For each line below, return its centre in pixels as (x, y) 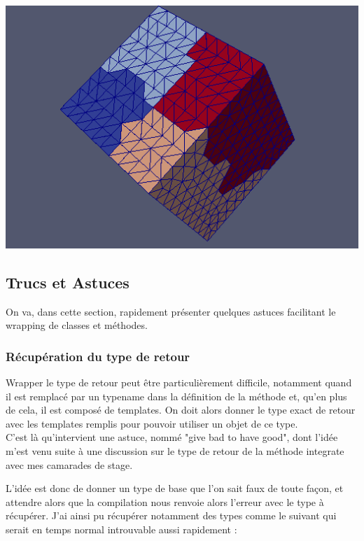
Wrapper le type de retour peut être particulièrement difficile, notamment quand (179, 382)
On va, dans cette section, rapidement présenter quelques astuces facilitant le (171, 311)
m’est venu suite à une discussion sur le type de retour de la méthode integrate (175, 451)
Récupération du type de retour (98, 356)
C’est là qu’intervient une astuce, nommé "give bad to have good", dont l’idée (172, 437)
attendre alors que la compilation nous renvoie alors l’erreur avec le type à (165, 501)
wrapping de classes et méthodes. (77, 325)
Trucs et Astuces (68, 282)
